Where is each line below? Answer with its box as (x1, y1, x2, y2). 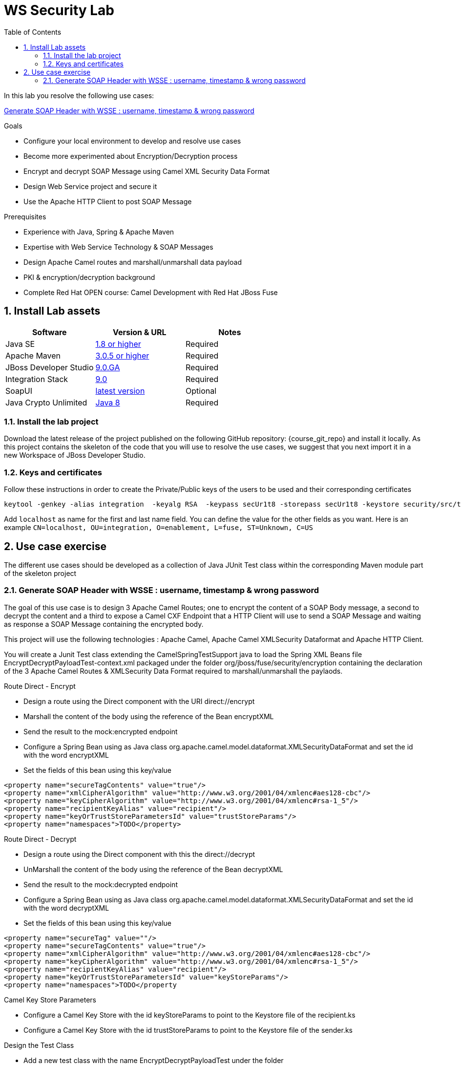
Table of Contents (4, 27, 62, 36)
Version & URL (112, 327, 167, 337)
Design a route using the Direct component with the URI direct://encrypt (23, 697, 255, 705)
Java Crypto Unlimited (5, 397, 87, 407)
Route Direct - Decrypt (4, 834, 77, 843)
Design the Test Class (4, 1041, 74, 1049)
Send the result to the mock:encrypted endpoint (23, 727, 178, 736)
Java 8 (95, 397, 120, 407)
